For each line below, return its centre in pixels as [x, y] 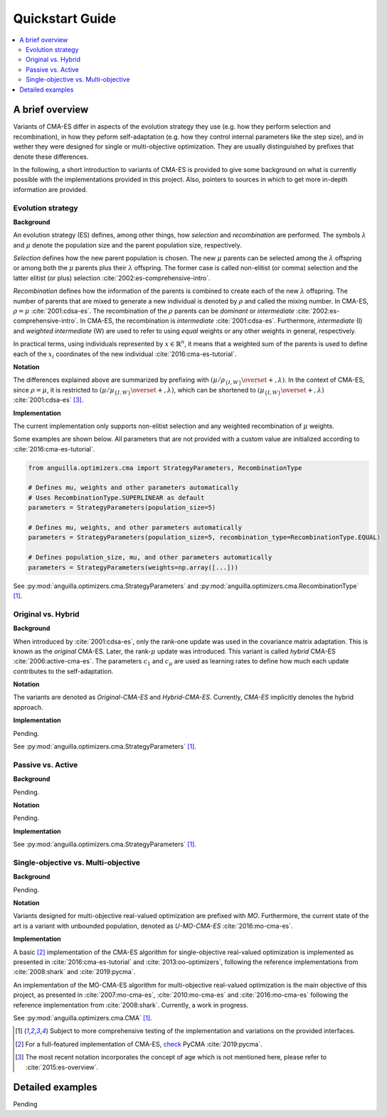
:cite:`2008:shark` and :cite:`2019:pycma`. [74, 972]
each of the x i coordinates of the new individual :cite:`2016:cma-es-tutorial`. [125, 354]
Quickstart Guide [65, 18]
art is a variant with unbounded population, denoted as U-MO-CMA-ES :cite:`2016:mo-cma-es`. [153, 926]
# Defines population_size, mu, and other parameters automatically [150, 557]
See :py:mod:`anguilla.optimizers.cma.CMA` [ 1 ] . [83, 1017]
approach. [28, 707]
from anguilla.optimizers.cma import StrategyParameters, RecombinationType [165, 468]
